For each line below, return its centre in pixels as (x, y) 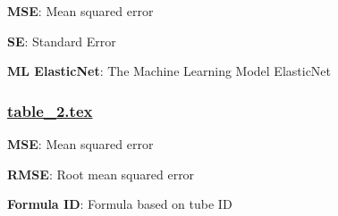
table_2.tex (50, 110)
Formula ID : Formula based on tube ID (120, 204)
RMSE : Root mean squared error (101, 174)
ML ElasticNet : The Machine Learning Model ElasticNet (169, 71)
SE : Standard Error (62, 41)
